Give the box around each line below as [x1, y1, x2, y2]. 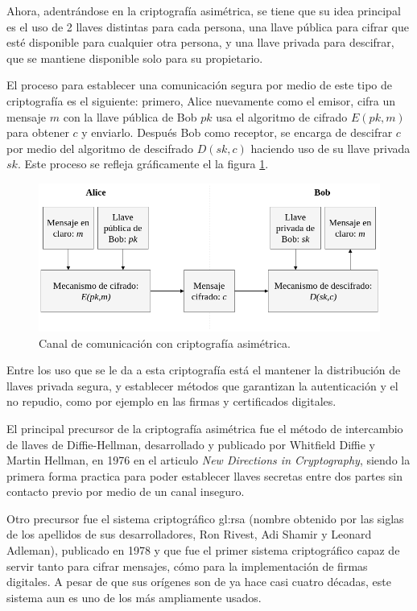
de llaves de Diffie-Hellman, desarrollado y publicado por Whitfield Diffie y [6, 436, 376, 452]
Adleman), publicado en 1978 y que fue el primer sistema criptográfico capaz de [6, 542, 400, 559]
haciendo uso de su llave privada [250, 139, 411, 156]
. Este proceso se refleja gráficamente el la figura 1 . [17, 155, 269, 172]
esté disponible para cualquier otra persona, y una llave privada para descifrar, [6, 34, 394, 51]
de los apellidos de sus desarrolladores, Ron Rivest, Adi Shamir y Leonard [6, 526, 372, 543]
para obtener [6, 124, 69, 141]
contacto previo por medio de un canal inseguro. [6, 483, 245, 500]
